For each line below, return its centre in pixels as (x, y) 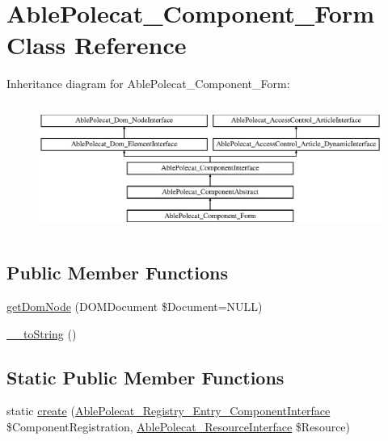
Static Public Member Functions (145, 377)
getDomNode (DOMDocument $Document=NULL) (135, 307)
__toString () (42, 333)
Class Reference (97, 45)
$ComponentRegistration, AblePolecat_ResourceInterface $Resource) (179, 426)
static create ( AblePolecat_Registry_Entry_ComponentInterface (169, 411)
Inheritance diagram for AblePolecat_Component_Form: (148, 84)
